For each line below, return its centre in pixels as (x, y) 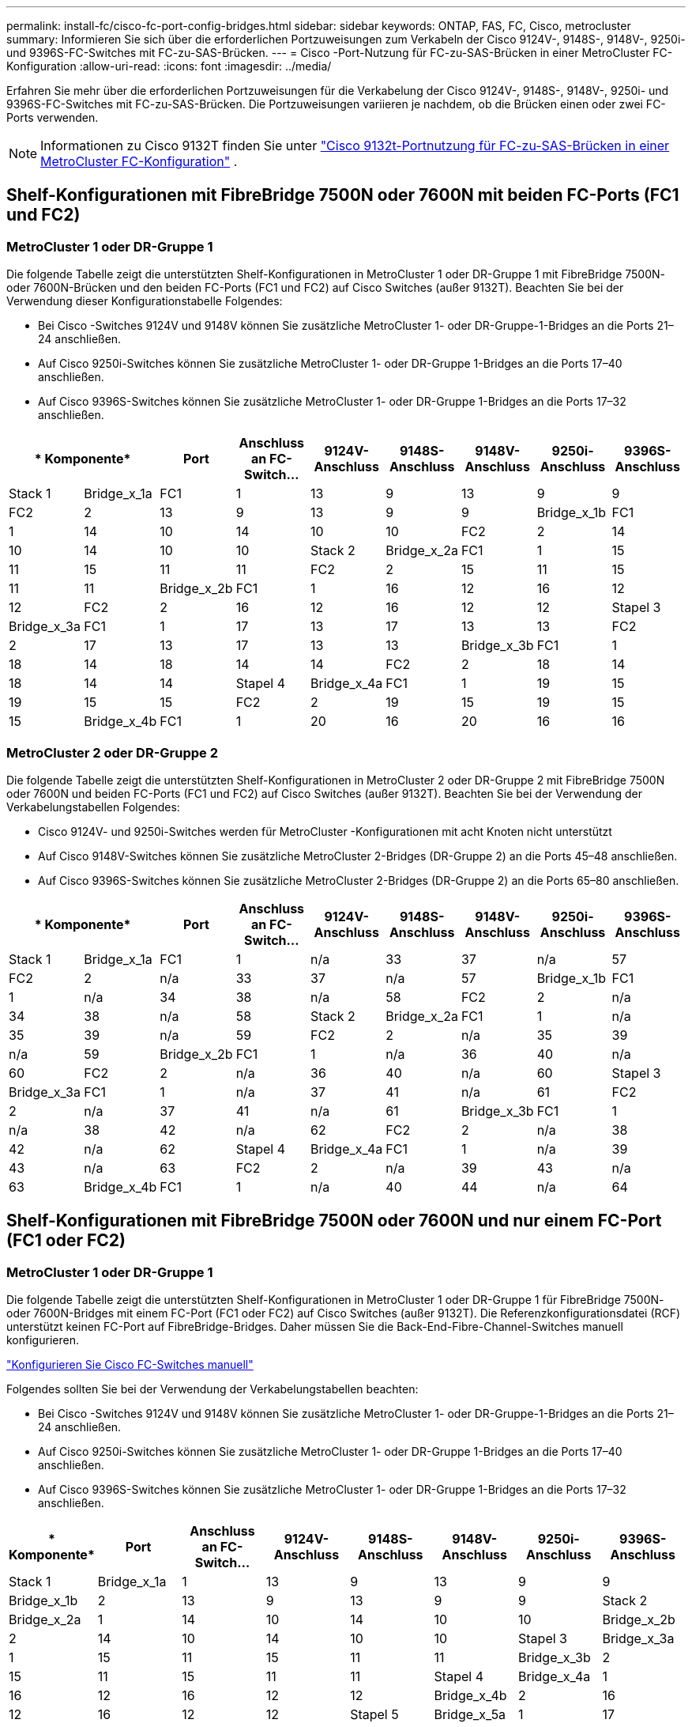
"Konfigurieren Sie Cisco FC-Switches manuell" (130, 1365)
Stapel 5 (374, 1715)
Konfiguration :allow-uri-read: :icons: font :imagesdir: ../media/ (169, 66)
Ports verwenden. (53, 117)
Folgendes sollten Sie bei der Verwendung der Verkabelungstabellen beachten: (212, 1389)
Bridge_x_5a (470, 1715)
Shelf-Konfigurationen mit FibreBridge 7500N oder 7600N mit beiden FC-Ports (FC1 (343, 195)
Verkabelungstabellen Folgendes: (93, 807)
